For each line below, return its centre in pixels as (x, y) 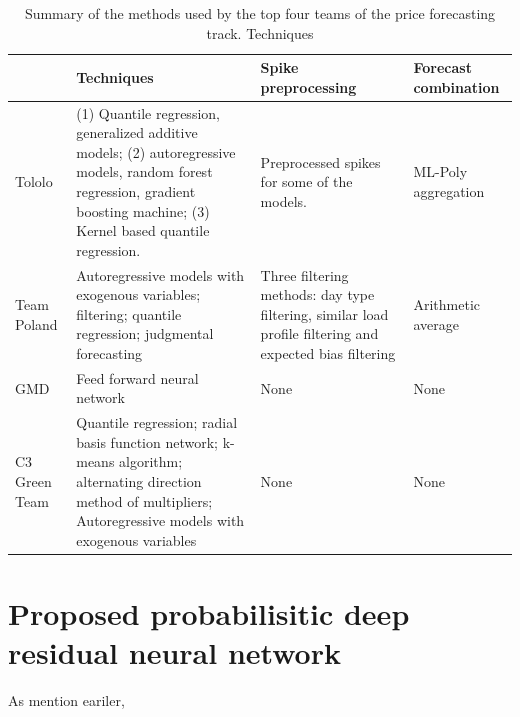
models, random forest (144, 171)
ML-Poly (440, 171)
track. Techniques (260, 32)
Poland (36, 323)
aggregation (449, 191)
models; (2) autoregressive (156, 151)
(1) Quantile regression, (148, 112)
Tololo (34, 181)
